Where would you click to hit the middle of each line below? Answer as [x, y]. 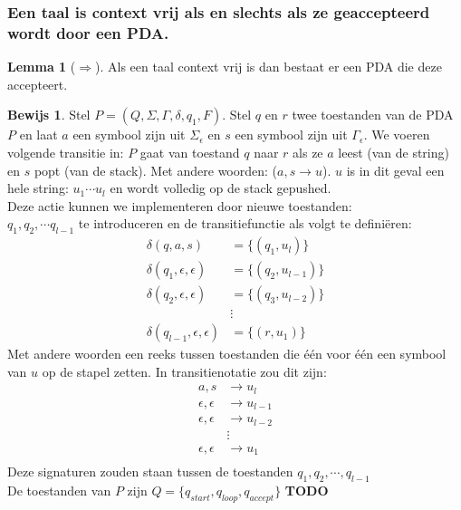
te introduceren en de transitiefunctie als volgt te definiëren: [245, 223]
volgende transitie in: [66, 152]
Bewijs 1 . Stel [49, 115]
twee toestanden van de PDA [373, 115]
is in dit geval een [395, 170]
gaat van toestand [190, 152]
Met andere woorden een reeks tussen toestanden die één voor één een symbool [227, 354]
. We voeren [397, 135]
